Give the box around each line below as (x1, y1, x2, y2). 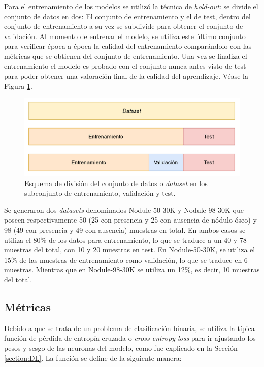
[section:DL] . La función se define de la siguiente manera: (4, 352, 182, 363)
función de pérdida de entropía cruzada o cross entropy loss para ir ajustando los (4, 333, 256, 343)
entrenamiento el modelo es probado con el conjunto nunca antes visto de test (4, 60, 246, 71)
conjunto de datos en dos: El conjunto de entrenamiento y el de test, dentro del (4, 11, 251, 21)
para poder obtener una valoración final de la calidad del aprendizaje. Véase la (4, 70, 248, 81)
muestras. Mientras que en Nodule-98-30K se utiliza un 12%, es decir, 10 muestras (4, 264, 260, 275)
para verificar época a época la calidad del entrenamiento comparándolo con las (4, 41, 252, 51)
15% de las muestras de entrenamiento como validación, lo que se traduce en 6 (4, 254, 248, 265)
